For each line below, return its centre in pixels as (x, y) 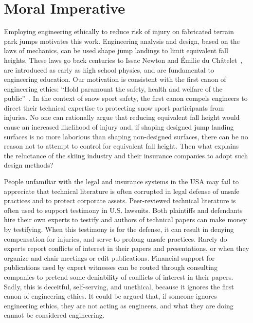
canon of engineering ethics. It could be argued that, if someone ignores (110, 296)
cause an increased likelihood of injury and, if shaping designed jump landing (119, 127)
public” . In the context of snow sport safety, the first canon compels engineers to (126, 98)
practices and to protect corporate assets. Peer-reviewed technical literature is (120, 200)
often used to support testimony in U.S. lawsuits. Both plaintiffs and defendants (123, 210)
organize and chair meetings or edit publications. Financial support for (109, 257)
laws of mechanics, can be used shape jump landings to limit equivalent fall (116, 50)
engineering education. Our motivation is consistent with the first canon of (115, 79)
